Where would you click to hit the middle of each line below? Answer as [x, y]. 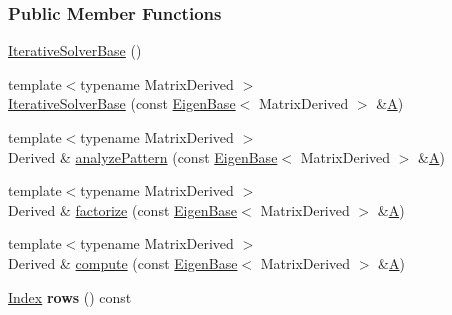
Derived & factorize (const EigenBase [123, 209]
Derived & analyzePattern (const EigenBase [143, 156]
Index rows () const [70, 296]
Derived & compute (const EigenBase [123, 262]
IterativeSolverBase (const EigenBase [122, 103]
